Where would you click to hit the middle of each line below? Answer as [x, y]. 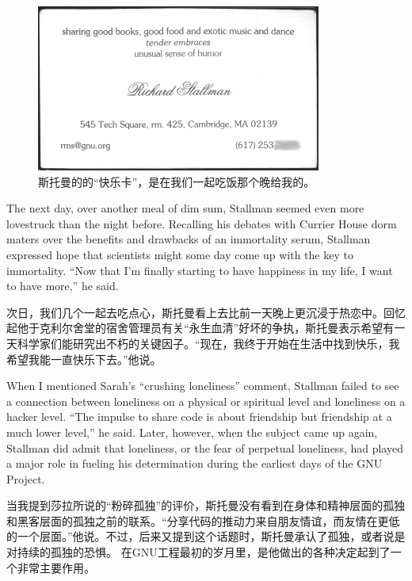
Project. [26, 478]
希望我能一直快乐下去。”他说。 [84, 359]
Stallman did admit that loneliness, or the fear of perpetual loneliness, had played [205, 447]
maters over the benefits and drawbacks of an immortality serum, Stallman [189, 239]
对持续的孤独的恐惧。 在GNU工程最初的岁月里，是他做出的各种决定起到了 [198, 552]
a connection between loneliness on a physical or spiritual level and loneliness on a [206, 401]
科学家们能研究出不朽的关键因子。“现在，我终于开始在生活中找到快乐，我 [208, 343]
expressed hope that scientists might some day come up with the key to [180, 254]
